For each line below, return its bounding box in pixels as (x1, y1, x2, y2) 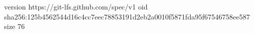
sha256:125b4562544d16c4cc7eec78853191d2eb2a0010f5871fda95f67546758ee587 (4, 11, 250, 21)
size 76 (4, 21, 25, 31)
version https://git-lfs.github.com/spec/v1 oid (4, 1, 148, 11)
